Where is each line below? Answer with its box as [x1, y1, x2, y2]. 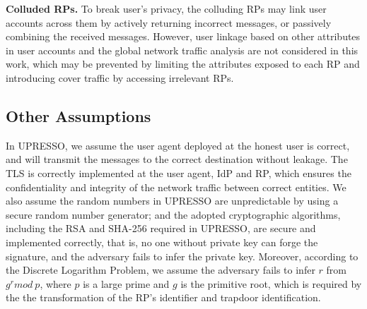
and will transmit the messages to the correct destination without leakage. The [6, 152, 348, 166]
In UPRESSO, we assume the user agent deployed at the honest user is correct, [6, 138, 350, 152]
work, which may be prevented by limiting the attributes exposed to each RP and [6, 56, 360, 71]
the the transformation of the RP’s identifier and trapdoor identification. [6, 290, 321, 305]
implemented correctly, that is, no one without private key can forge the [6, 234, 318, 249]
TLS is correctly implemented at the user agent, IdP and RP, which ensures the [6, 165, 351, 180]
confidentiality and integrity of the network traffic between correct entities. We [6, 179, 346, 194]
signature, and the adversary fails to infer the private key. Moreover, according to [6, 248, 359, 263]
